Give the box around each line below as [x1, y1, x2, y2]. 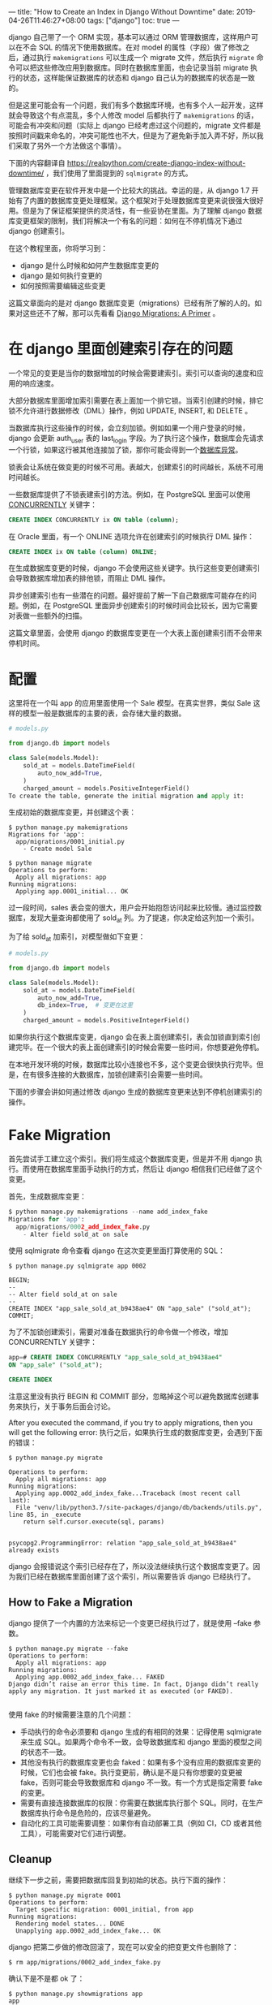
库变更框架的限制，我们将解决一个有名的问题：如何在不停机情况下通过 [8, 216, 243, 226]
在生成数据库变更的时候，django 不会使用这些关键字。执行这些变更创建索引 [8, 564, 261, 573]
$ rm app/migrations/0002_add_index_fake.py [8, 1958, 161, 1966]
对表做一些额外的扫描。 [8, 611, 87, 620]
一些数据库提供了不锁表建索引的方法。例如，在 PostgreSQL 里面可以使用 [8, 489, 251, 499]
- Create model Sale [23, 845, 92, 853]
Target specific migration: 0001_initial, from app [15, 1905, 194, 1913]
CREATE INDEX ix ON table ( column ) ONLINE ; [8, 547, 158, 555]
